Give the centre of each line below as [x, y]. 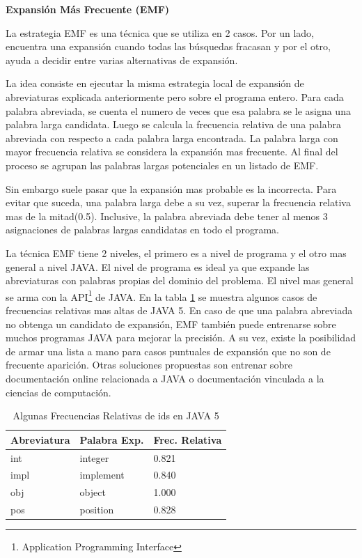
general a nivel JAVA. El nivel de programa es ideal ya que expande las [158, 266]
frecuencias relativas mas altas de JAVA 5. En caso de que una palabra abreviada [179, 310]
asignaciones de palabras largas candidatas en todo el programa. [142, 230]
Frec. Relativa [188, 439]
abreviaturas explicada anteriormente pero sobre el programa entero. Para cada [175, 96]
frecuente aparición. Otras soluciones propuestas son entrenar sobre [149, 365]
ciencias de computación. [58, 392]
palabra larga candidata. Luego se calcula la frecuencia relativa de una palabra [173, 124]
